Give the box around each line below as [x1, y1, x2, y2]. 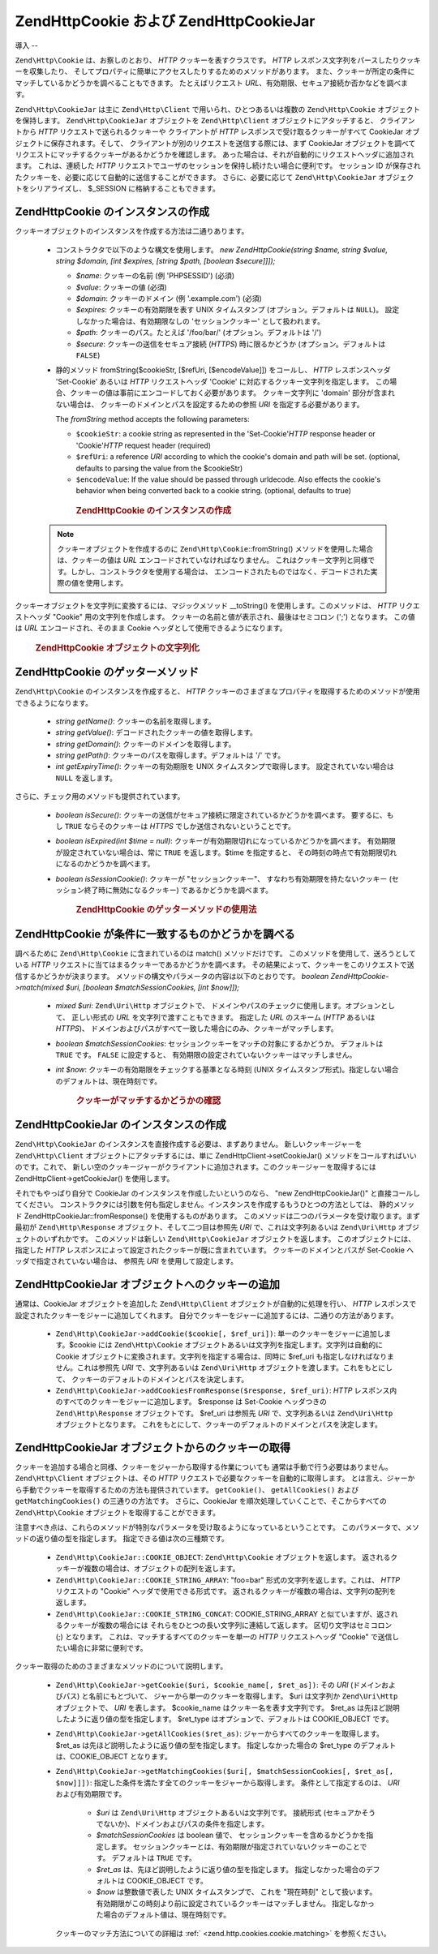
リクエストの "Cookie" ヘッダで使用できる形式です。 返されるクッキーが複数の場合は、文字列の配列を [55, 1586, 397, 1595]
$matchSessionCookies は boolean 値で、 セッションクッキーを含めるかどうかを [96, 1830, 367, 1840]
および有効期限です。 [55, 1789, 127, 1799]
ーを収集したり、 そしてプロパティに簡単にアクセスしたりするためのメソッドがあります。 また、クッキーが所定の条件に [15, 67, 415, 76]
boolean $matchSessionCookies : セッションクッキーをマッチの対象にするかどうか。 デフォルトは [55, 1038, 384, 1048]
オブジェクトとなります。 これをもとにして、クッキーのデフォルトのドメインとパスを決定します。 [55, 1419, 383, 1429]
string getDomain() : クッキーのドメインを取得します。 [55, 739, 236, 749]
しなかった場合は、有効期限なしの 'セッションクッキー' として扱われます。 [75, 316, 324, 326]
